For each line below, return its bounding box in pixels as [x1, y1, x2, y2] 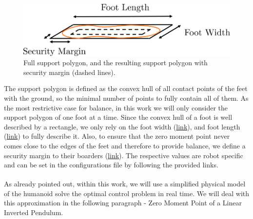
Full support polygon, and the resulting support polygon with [23, 57, 208, 68]
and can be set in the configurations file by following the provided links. [4, 160, 218, 170]
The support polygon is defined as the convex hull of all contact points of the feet [4, 83, 248, 93]
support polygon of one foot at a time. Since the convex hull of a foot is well [4, 112, 233, 122]
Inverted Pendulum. [4, 207, 63, 218]
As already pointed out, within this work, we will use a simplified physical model [4, 179, 246, 189]
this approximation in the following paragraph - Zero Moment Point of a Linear [4, 198, 242, 208]
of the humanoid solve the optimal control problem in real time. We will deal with [4, 188, 250, 198]
